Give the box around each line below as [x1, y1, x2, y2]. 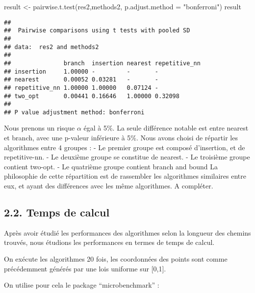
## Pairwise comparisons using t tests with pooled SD [4, 27, 190, 34]
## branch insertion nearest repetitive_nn [4, 59, 201, 67]
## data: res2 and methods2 [4, 43, 99, 51]
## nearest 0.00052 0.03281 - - [4, 76, 158, 83]
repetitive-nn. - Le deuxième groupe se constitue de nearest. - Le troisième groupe [4, 152, 250, 162]
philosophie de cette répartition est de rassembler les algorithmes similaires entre [4, 171, 246, 181]
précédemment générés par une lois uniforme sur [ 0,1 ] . [4, 263, 166, 273]
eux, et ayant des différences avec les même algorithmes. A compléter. [4, 181, 213, 191]
